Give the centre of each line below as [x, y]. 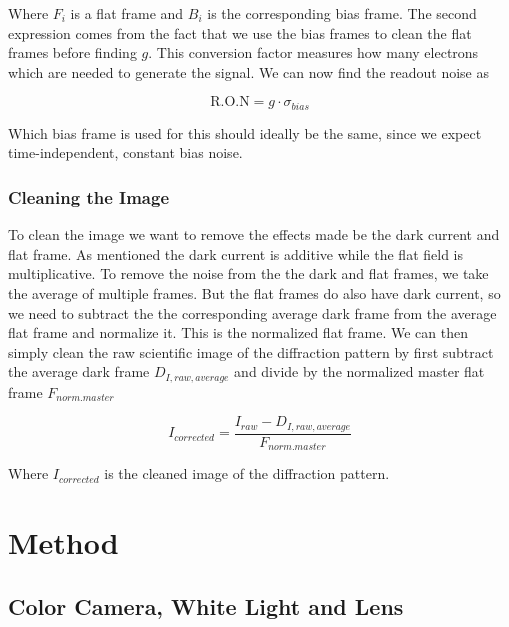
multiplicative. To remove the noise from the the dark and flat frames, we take [248, 273]
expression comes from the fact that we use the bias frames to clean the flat [240, 32]
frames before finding [72, 52]
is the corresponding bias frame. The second [342, 13]
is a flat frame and [127, 13]
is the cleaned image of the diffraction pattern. [247, 473]
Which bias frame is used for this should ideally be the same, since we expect [245, 132]
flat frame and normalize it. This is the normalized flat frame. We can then [238, 332]
